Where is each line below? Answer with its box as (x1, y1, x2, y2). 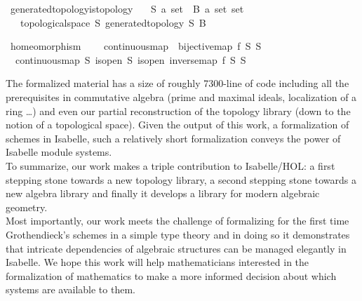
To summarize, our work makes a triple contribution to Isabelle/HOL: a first (6, 158, 335, 173)
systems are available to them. (6, 282, 135, 297)
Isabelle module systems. (6, 145, 112, 159)
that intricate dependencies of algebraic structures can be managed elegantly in (6, 241, 347, 255)
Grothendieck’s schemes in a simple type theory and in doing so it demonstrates (6, 227, 350, 241)
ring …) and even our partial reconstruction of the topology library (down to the (6, 103, 351, 118)
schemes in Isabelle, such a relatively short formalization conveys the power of (6, 131, 341, 145)
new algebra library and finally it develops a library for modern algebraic (6, 186, 320, 201)
